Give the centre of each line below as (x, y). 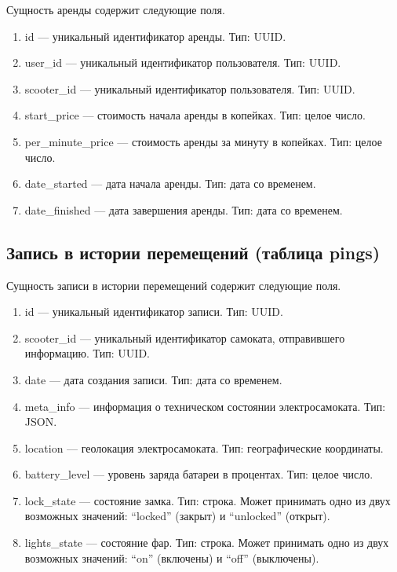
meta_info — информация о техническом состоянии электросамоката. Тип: (205, 406)
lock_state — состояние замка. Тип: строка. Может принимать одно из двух (208, 500)
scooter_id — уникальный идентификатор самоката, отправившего (185, 337)
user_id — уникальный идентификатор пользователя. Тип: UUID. (183, 62)
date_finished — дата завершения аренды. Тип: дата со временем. (184, 209)
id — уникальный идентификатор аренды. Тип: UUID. (155, 36)
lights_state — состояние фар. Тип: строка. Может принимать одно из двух (207, 543)
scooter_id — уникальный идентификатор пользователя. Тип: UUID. (190, 88)
